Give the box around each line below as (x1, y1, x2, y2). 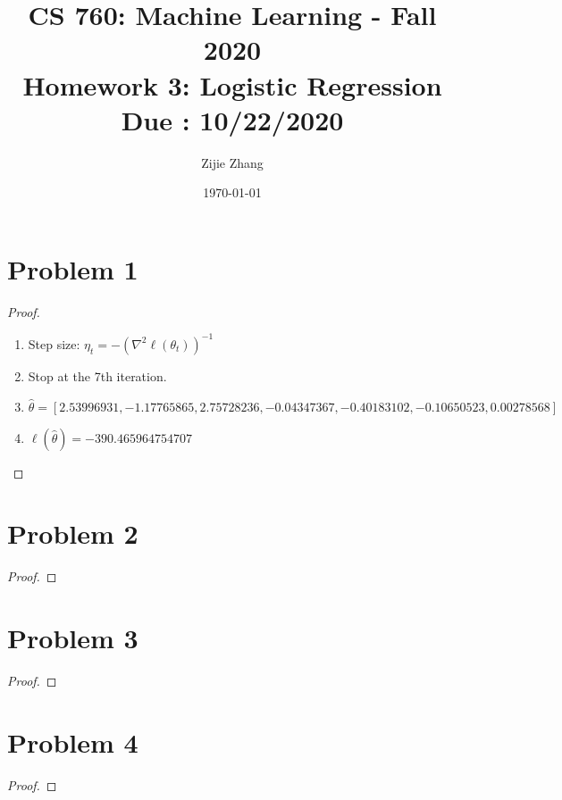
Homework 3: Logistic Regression (22, 66, 442, 103)
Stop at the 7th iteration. (28, 366, 167, 385)
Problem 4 (7, 723, 138, 760)
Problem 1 (7, 250, 138, 287)
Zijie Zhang (201, 153, 264, 171)
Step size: (28, 334, 80, 353)
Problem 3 (7, 620, 138, 655)
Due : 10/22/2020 (121, 101, 344, 137)
